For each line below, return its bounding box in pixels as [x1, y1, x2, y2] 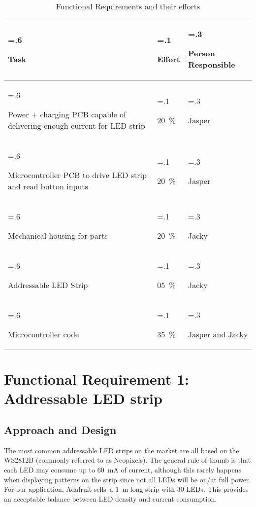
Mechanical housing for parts [8, 230, 108, 241]
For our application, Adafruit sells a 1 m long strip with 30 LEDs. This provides [4, 484, 249, 494]
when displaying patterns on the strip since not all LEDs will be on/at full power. [4, 474, 251, 484]
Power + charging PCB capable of [8, 109, 126, 120]
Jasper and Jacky [188, 328, 248, 340]
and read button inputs [8, 181, 88, 192]
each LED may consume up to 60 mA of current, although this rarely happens [4, 464, 242, 474]
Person [188, 47, 215, 59]
